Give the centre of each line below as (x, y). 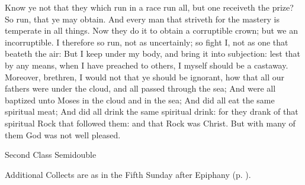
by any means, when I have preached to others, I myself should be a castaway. (147, 65)
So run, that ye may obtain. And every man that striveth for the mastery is (142, 19)
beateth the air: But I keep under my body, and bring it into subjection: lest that (153, 53)
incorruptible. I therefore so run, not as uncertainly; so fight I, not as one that (147, 42)
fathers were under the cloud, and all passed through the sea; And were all (140, 88)
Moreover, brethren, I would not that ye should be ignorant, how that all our (145, 77)
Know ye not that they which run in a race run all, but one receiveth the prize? (149, 7)
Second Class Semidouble (51, 155)
